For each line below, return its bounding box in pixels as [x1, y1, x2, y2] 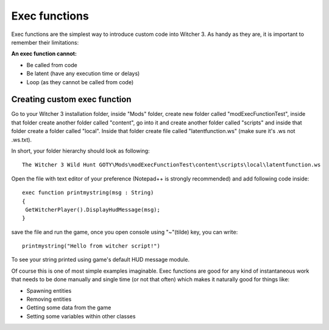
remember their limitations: [11, 38, 79, 46]
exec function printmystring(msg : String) [22, 189, 154, 196]
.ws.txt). [11, 136, 32, 143]
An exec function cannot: [11, 50, 77, 57]
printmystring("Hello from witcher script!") [22, 243, 161, 249]
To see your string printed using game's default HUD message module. [11, 256, 190, 264]
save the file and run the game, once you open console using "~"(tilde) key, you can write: [11, 228, 238, 235]
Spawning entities [26, 287, 72, 294]
